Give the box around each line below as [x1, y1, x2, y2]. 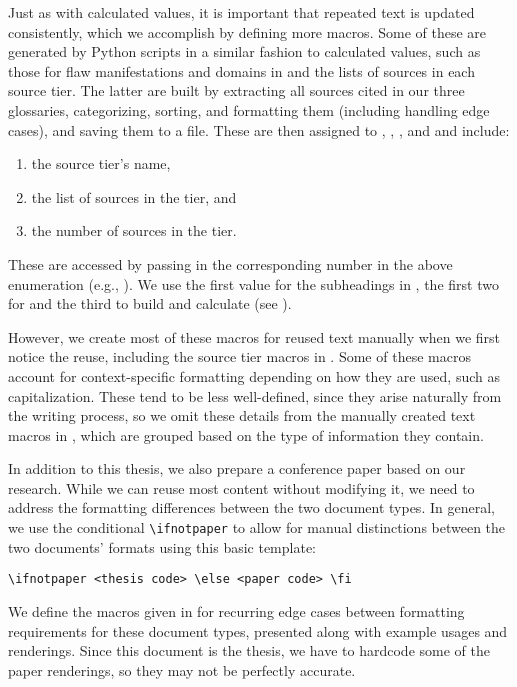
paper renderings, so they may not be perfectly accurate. [8, 659, 356, 680]
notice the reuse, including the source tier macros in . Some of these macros [8, 346, 471, 367]
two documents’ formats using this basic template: [8, 536, 317, 557]
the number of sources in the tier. [31, 220, 237, 241]
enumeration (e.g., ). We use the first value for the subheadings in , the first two [8, 273, 499, 294]
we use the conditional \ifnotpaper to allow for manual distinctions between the [8, 517, 506, 538]
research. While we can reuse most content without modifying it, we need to [8, 477, 475, 498]
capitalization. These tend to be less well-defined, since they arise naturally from [8, 385, 502, 406]
